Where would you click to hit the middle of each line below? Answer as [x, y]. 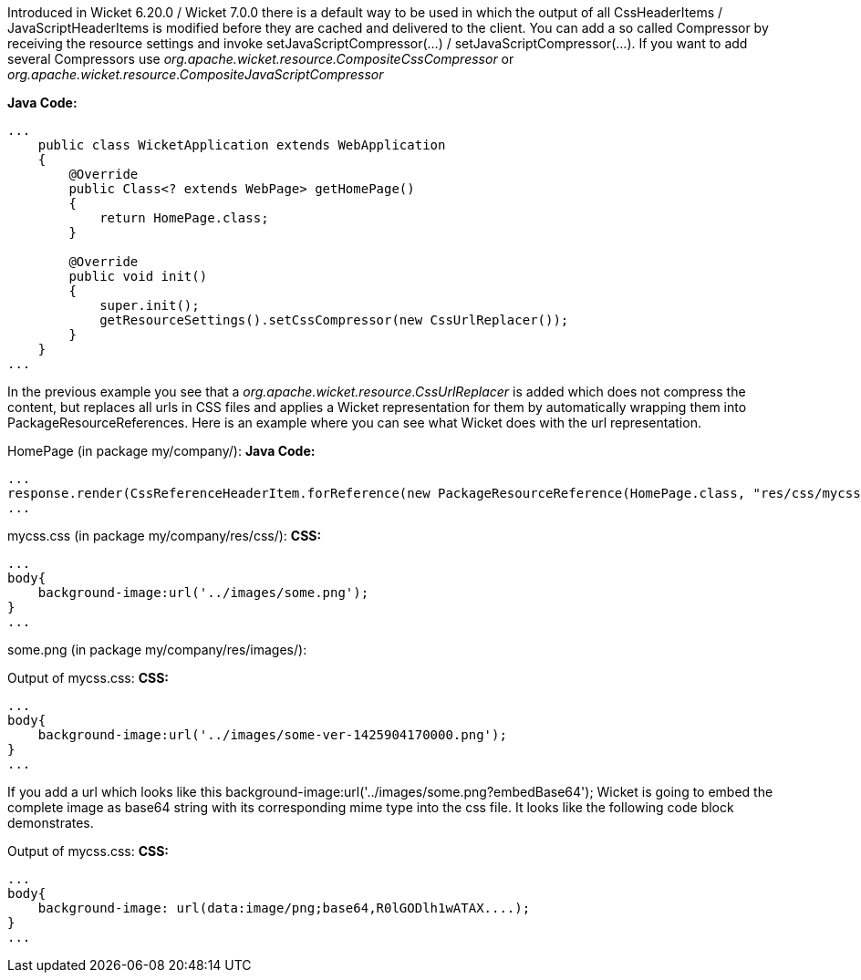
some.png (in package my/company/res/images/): [157, 650]
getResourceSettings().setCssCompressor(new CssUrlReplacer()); [334, 320]
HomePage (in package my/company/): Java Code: [161, 451]
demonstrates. [51, 823]
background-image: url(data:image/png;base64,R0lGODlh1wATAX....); [284, 908]
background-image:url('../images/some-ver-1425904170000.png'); [272, 735]
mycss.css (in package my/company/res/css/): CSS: [165, 536]
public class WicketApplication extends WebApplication [242, 145]
